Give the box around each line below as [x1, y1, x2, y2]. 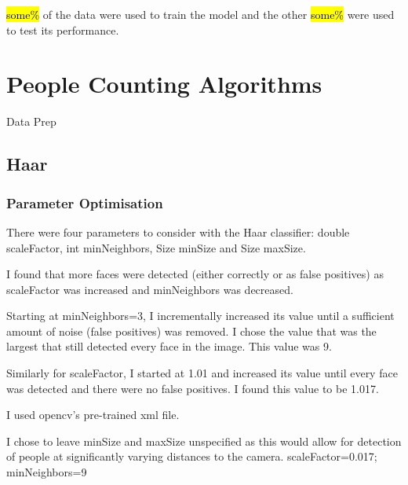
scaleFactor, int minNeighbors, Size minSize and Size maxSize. [6, 239, 306, 255]
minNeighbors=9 [6, 464, 87, 480]
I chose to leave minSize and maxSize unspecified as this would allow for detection [6, 432, 402, 449]
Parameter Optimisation [6, 193, 163, 212]
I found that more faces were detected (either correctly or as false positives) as [6, 266, 384, 282]
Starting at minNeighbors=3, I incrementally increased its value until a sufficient [6, 307, 395, 324]
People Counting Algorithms [6, 68, 322, 100]
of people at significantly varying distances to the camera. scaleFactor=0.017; [6, 448, 377, 465]
